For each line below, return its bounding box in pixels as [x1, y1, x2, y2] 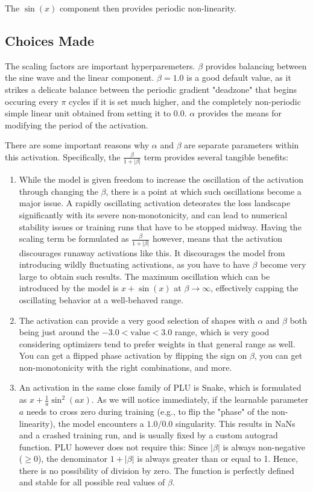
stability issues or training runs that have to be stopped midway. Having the [19, 220, 302, 233]
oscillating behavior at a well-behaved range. [19, 293, 184, 306]
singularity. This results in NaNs [175, 417, 296, 429]
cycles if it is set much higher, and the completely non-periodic [69, 95, 301, 107]
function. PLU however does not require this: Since [19, 440, 208, 453]
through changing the [19, 184, 98, 197]
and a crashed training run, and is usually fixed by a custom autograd [19, 429, 278, 441]
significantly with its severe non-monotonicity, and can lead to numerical [19, 209, 288, 221]
